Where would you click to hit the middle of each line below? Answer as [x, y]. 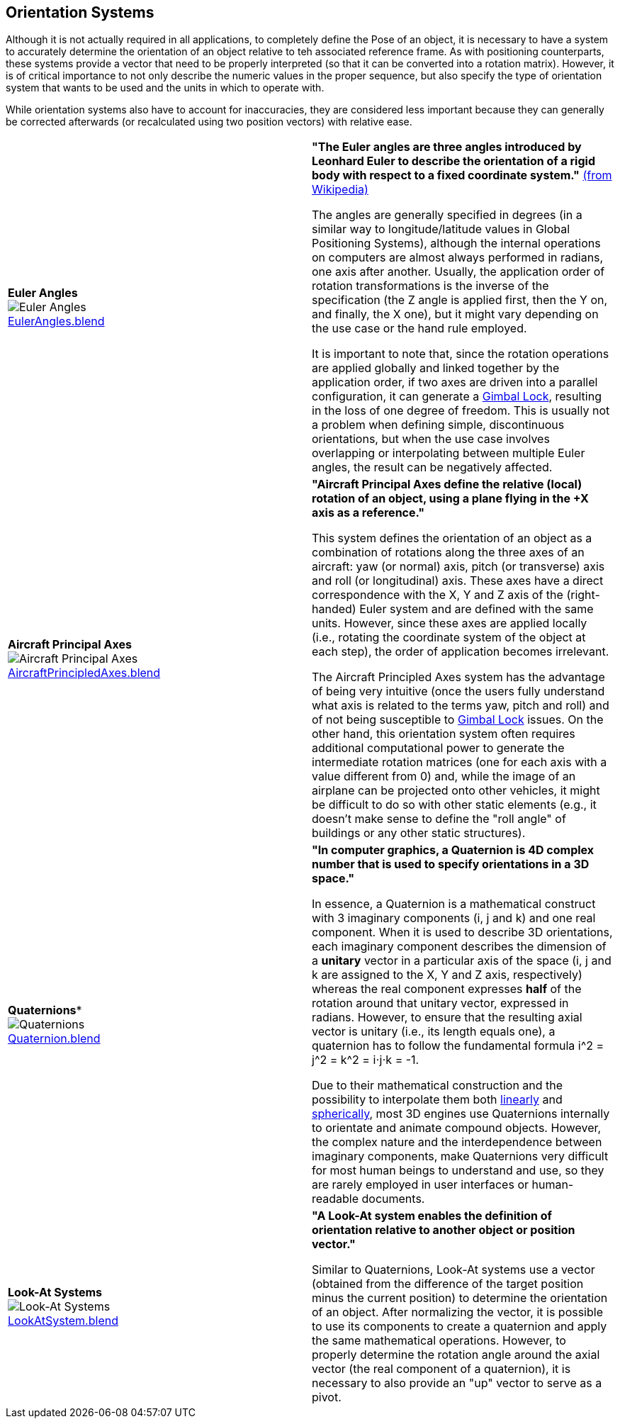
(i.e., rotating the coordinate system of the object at [449, 638]
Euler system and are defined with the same [477, 609]
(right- [583, 595]
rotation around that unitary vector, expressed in [440, 1003]
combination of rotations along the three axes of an [448, 553]
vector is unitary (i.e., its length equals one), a [434, 1032]
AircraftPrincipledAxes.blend [84, 673]
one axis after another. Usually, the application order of [458, 272]
